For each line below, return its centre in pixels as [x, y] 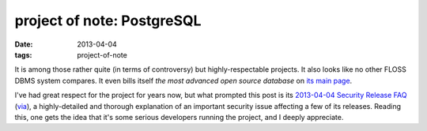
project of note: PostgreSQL [108, 21]
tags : [23, 54]
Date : [24, 44]
